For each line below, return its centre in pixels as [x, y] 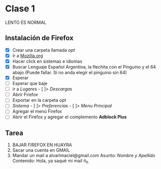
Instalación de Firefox [39, 38]
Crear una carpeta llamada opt [44, 50]
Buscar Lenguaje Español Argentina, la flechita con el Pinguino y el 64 [84, 67]
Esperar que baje [30, 84]
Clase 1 [20, 9]
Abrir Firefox [25, 94]
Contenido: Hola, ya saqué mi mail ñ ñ [50, 161]
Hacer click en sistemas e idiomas [47, 61]
